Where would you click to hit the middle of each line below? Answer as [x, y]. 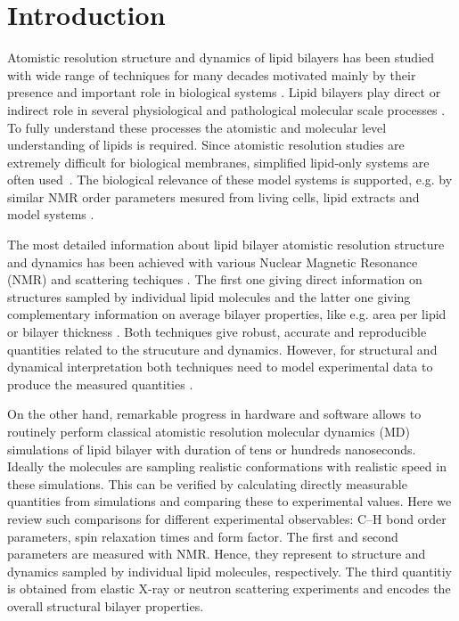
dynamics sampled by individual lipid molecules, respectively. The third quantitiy [229, 571]
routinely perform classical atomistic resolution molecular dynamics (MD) [209, 431]
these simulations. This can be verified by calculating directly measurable [207, 483]
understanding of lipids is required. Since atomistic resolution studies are [206, 145]
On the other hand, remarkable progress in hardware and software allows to [214, 414]
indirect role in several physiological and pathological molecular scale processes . [226, 109]
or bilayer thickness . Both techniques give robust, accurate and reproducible [217, 332]
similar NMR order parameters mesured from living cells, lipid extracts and [213, 196]
